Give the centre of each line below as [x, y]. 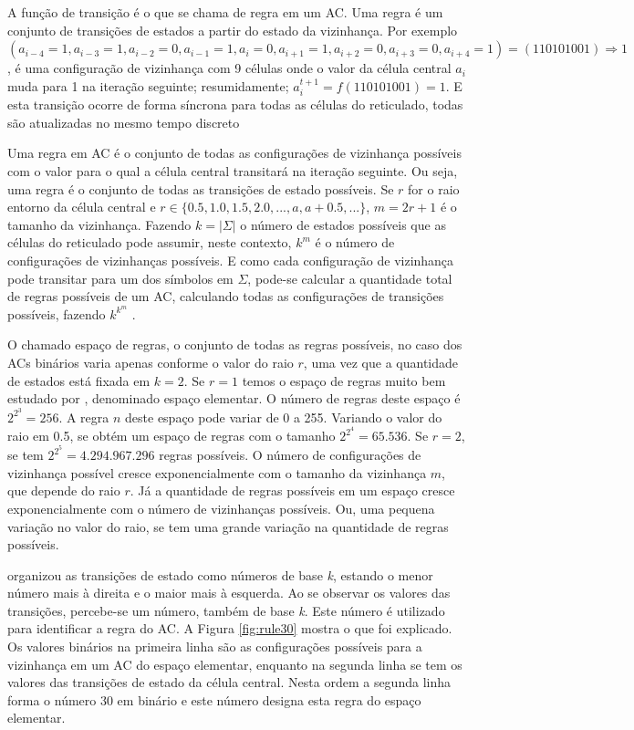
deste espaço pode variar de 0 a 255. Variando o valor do [284, 417]
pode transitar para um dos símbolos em [120, 278]
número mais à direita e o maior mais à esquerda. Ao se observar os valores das [229, 593]
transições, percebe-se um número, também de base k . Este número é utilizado [226, 610]
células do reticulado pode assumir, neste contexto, [150, 242]
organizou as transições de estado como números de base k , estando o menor [220, 574]
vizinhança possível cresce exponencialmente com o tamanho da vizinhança [217, 472]
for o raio [434, 188]
